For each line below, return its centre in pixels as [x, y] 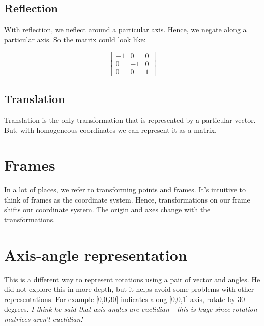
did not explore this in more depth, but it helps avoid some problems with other [129, 289]
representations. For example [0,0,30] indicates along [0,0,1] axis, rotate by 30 [125, 299]
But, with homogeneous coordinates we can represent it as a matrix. [110, 130]
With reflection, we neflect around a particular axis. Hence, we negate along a [125, 29]
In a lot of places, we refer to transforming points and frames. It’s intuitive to [125, 189]
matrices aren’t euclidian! [43, 319]
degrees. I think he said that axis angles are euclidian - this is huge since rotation [131, 309]
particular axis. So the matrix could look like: [75, 39]
